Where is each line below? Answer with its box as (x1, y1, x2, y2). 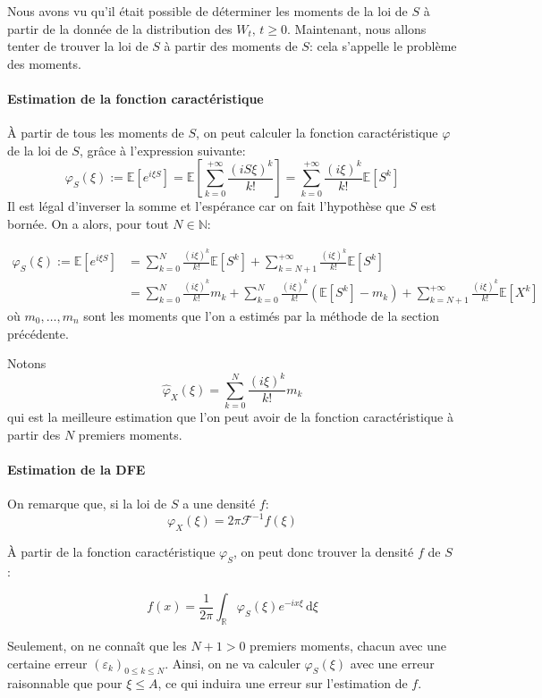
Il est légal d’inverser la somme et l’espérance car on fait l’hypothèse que (7, 197, 405, 215)
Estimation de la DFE (7, 459, 146, 478)
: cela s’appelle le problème (309, 37, 457, 55)
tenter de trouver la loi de (7, 37, 148, 55)
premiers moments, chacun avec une (250, 636, 447, 655)
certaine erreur (7, 653, 88, 672)
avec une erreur (350, 653, 435, 672)
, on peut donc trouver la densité (233, 542, 414, 560)
